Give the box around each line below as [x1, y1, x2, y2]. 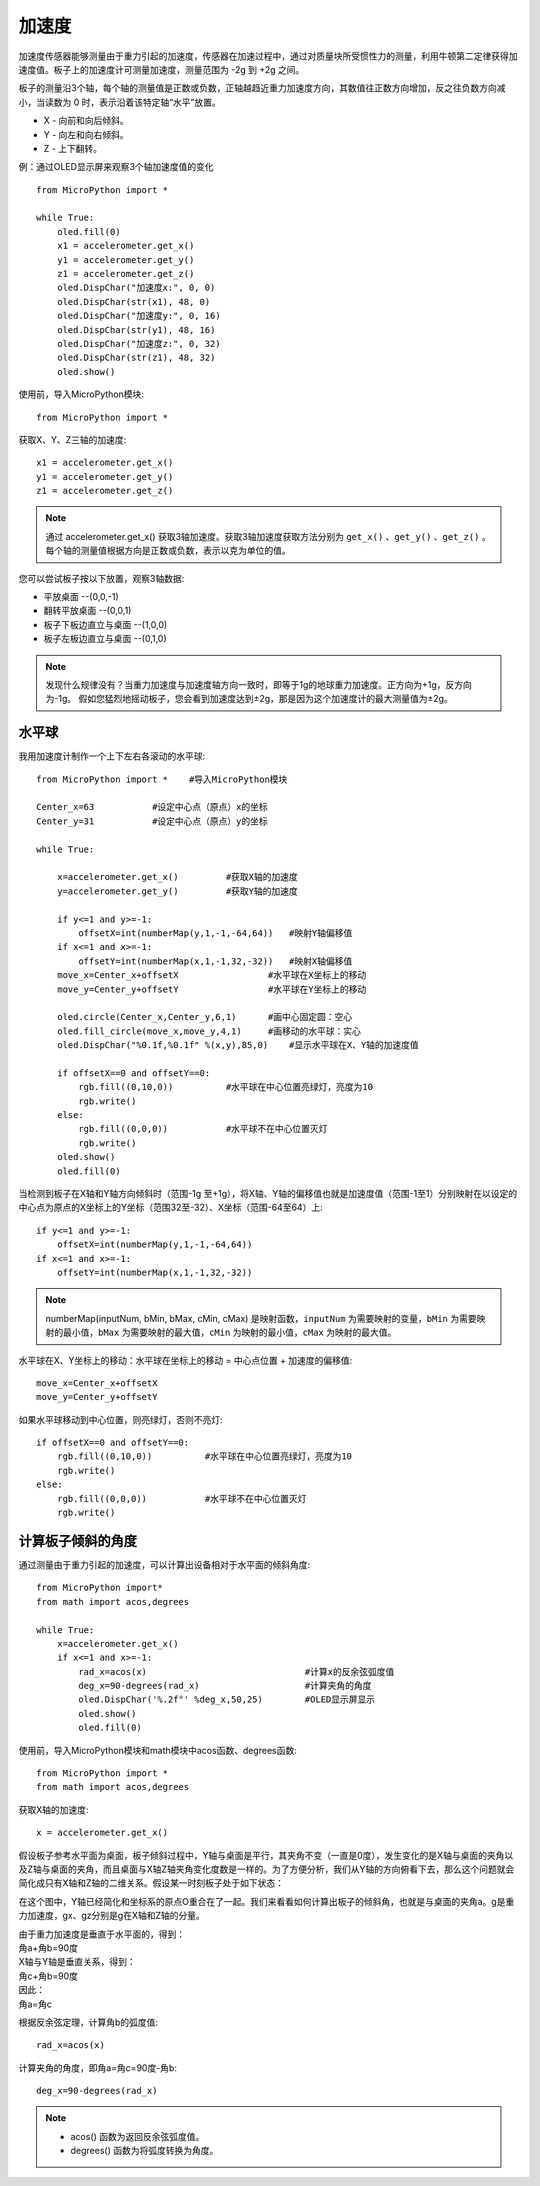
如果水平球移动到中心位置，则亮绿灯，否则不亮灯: [18, 1413, 224, 1425]
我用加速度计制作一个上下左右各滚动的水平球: [18, 750, 206, 762]
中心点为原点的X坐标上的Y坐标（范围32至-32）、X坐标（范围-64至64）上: [18, 1201, 324, 1214]
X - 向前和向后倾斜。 [43, 115, 129, 127]
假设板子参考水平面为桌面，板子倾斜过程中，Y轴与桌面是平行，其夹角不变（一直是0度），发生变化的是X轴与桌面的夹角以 [18, 1849, 514, 1861]
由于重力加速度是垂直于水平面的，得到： [18, 1928, 185, 1940]
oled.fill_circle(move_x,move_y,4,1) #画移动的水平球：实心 [56, 1025, 362, 1037]
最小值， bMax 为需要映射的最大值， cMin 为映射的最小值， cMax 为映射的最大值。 [62, 1326, 397, 1339]
